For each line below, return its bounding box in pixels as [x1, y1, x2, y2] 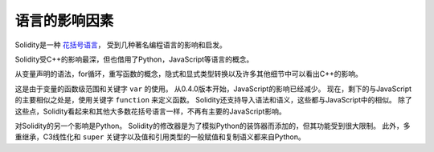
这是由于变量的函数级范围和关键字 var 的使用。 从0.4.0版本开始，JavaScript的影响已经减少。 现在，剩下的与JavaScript [14, 84, 412, 94]
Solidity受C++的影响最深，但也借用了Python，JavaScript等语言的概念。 [14, 54, 254, 64]
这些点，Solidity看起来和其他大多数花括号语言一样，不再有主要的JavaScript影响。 [14, 106, 287, 116]
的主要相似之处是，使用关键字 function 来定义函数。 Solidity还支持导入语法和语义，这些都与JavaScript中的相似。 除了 [14, 95, 413, 105]
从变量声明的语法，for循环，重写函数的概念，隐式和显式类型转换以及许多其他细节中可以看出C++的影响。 [14, 69, 363, 79]
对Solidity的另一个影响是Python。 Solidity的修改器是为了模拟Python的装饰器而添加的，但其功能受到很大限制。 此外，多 [14, 121, 411, 130]
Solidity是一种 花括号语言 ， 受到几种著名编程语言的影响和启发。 [14, 40, 227, 50]
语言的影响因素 [14, 12, 114, 30]
